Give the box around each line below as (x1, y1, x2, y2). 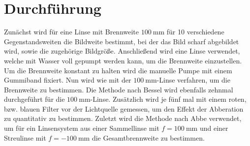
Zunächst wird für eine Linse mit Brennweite (4, 27, 139, 37)
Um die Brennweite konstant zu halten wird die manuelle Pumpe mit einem (4, 65, 232, 75)
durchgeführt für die (4, 94, 65, 104)
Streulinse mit (4, 132, 46, 143)
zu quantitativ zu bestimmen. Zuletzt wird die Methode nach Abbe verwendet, (4, 113, 242, 123)
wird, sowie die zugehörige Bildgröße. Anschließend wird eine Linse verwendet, (4, 46, 240, 56)
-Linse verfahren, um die (156, 75, 230, 85)
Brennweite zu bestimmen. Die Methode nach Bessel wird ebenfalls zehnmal (4, 84, 233, 94)
